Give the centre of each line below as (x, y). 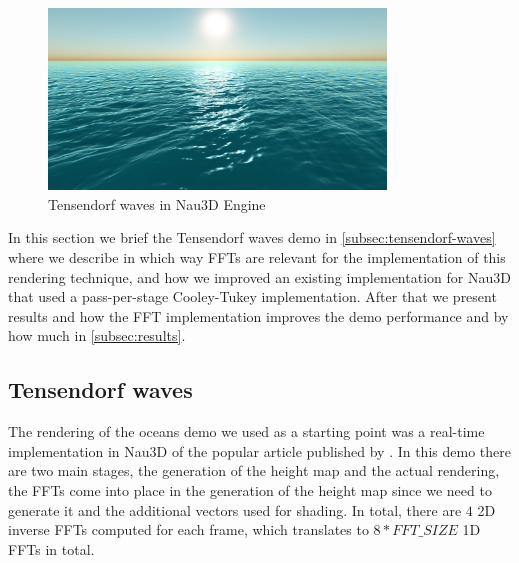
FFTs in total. (51, 548)
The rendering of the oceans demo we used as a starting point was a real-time (246, 431)
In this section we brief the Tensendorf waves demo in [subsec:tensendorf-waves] (252, 237)
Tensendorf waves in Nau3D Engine (157, 203)
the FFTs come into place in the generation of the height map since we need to (250, 489)
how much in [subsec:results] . (97, 335)
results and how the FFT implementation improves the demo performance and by (258, 315)
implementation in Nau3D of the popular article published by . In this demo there (259, 450)
